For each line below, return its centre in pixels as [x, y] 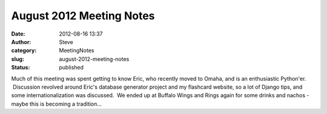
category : [24, 51]
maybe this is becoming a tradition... [57, 104]
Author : [21, 42]
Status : [21, 68]
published [71, 68]
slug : [18, 59]
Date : [18, 34]
